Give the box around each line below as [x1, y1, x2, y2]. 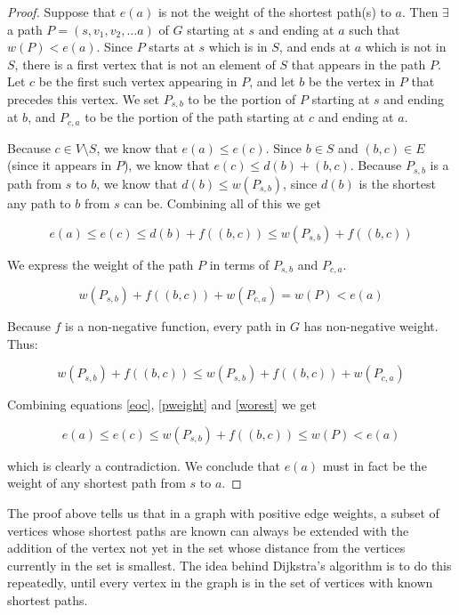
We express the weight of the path [7, 255, 194, 273]
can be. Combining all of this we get [124, 193, 321, 212]
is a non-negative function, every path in [65, 316, 286, 335]
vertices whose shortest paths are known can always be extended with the [7, 521, 409, 539]
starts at [149, 37, 195, 56]
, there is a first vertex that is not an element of [14, 54, 276, 73]
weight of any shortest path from [7, 473, 186, 492]
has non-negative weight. [303, 316, 439, 335]
